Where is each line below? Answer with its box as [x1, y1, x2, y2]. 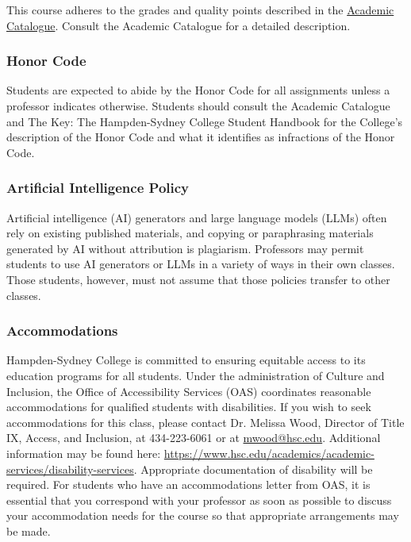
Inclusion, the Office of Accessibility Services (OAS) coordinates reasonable [6, 382, 371, 399]
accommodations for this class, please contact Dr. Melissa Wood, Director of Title [6, 413, 405, 430]
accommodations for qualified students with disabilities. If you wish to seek [6, 398, 371, 415]
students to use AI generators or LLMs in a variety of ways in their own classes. [6, 256, 395, 272]
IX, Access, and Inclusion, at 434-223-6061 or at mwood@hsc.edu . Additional [6, 429, 381, 446]
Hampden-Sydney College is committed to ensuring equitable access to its [6, 352, 366, 368]
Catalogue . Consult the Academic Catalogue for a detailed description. [6, 17, 351, 33]
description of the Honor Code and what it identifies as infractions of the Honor [6, 129, 395, 145]
